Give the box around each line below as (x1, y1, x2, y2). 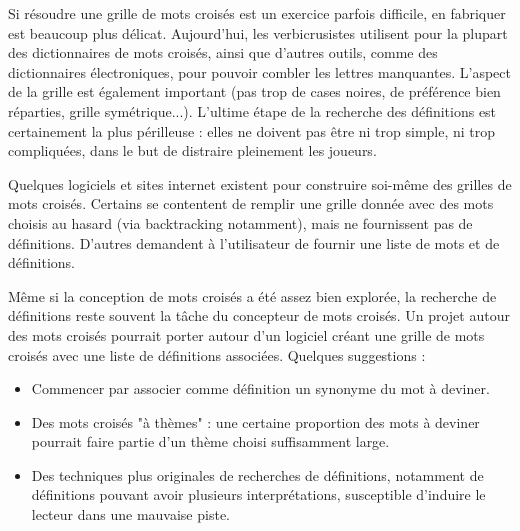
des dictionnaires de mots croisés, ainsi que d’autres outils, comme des (8, 42, 438, 63)
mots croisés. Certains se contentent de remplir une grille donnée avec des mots (8, 193, 494, 214)
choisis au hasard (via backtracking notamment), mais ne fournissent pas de (8, 212, 473, 233)
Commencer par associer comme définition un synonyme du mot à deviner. (31, 378, 490, 399)
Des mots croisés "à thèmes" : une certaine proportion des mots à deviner (31, 411, 480, 432)
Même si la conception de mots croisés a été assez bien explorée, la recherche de (8, 285, 497, 306)
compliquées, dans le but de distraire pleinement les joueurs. (8, 140, 377, 161)
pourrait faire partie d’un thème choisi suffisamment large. (31, 431, 390, 452)
